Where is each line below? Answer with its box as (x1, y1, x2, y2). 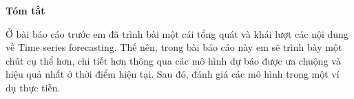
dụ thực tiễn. (6, 80, 61, 94)
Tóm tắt (6, 3, 45, 17)
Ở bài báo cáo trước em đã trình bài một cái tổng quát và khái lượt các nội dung (6, 26, 348, 41)
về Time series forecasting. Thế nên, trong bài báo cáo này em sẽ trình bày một (6, 40, 342, 54)
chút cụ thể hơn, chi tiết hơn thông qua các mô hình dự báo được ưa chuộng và (6, 53, 341, 67)
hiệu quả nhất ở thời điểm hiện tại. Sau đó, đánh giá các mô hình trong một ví (6, 67, 340, 81)
